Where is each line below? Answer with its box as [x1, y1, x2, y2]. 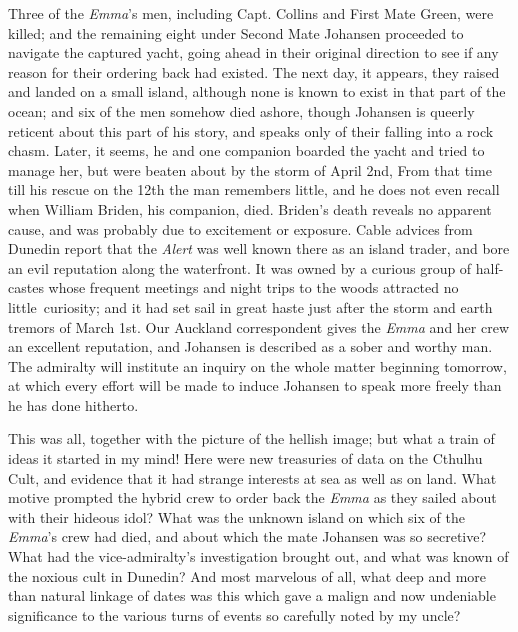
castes [8, 277, 44, 298]
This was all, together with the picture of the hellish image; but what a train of [8, 428, 495, 449]
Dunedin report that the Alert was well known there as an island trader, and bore [8, 238, 510, 259]
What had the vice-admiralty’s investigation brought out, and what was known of [8, 546, 509, 567]
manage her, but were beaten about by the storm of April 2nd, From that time [8, 159, 492, 180]
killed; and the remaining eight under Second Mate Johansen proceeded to [8, 22, 464, 43]
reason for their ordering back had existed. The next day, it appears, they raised [8, 61, 500, 82]
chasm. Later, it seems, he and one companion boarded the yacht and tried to [8, 140, 485, 161]
